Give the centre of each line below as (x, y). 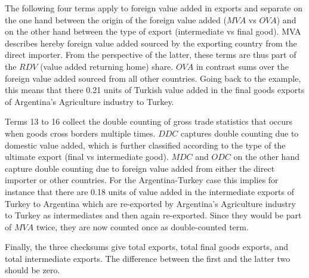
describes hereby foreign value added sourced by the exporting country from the (151, 43)
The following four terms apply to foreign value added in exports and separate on (154, 8)
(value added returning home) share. (107, 66)
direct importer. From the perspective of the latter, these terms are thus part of (151, 55)
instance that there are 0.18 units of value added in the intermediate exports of (149, 191)
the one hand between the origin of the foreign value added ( (116, 19)
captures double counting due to (240, 133)
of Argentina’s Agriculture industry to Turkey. (89, 101)
